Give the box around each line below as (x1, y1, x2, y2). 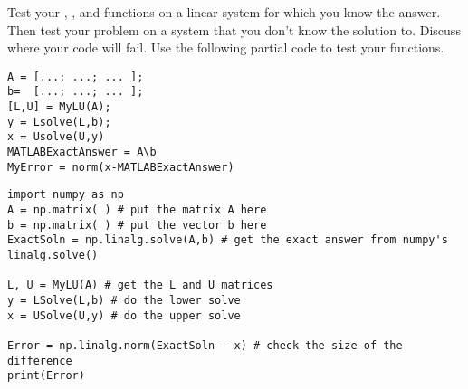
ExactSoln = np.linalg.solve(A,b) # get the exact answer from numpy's (7, 233, 448, 247)
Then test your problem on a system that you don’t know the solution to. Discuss (7, 20, 461, 39)
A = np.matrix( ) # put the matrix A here (7, 204, 267, 217)
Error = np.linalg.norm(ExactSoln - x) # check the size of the (7, 338, 403, 352)
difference (7, 354, 72, 367)
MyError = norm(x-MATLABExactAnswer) (7, 160, 234, 174)
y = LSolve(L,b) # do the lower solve (7, 293, 241, 307)
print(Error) (7, 369, 85, 383)
